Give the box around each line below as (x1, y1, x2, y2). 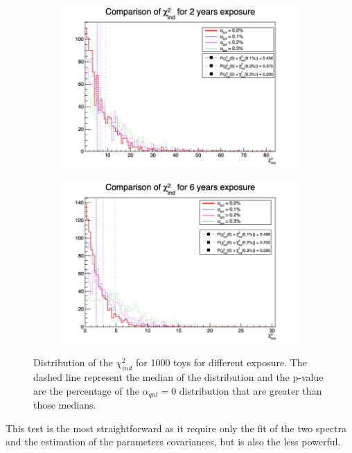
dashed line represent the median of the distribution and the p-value (33, 370, 324, 384)
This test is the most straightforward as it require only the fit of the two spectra (6, 420, 346, 435)
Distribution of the (33, 355, 113, 370)
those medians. (33, 398, 96, 412)
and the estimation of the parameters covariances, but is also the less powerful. (6, 434, 341, 449)
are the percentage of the (33, 383, 139, 398)
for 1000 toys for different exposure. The (135, 355, 307, 370)
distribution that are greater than (179, 383, 322, 398)
